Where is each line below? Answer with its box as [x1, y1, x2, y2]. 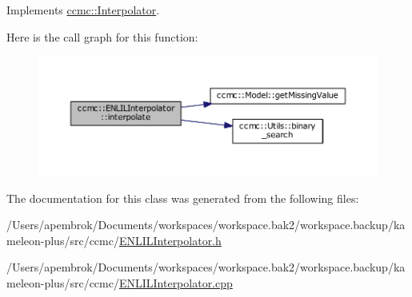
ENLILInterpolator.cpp [118, 275, 233, 291]
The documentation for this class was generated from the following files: [6, 189, 359, 206]
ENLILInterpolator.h [118, 232, 222, 248]
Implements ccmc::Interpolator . [6, 2, 160, 18]
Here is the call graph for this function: [6, 28, 198, 45]
